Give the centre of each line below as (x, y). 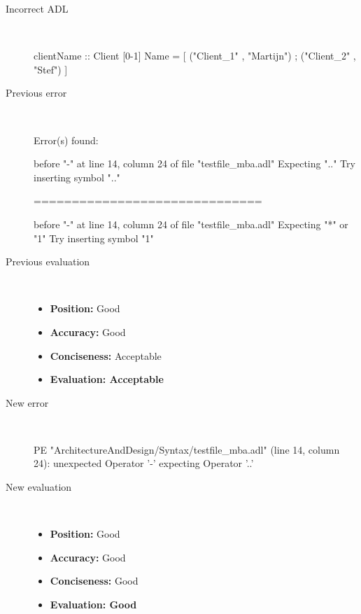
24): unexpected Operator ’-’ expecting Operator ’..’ (144, 463)
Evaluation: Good (93, 605)
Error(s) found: (66, 140)
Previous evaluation (48, 261)
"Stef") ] (51, 69)
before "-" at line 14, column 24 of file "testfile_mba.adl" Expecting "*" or (191, 224)
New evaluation (39, 487)
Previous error (36, 93)
